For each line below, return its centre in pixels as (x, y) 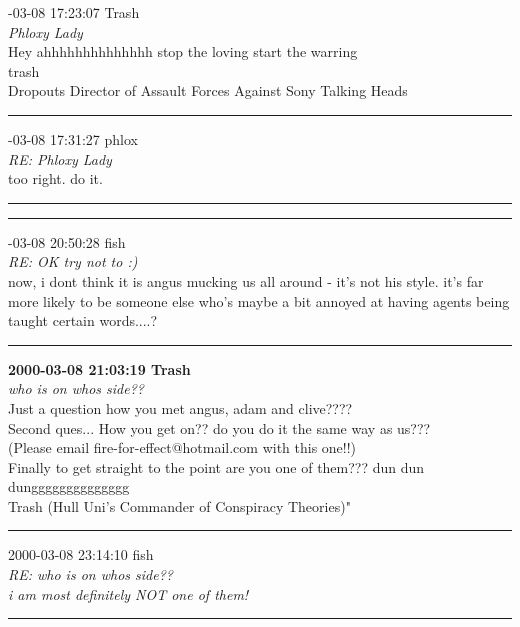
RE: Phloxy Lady (60, 158)
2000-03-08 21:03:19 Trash (99, 368)
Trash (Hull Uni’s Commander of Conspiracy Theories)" (179, 505)
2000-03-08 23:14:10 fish (81, 554)
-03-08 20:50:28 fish (67, 241)
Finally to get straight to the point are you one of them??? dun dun (216, 466)
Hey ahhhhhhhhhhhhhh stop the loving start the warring (183, 51)
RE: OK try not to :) (73, 261)
